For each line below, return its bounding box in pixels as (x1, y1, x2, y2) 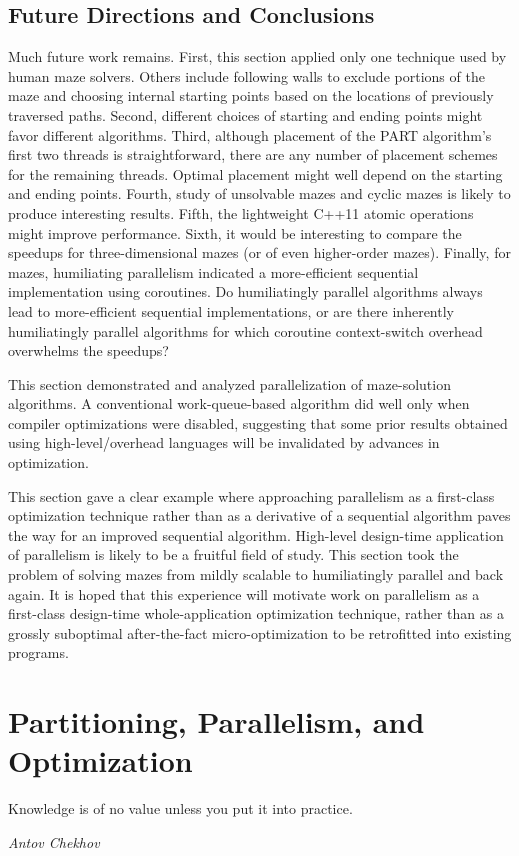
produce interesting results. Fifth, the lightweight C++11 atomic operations (8, 202, 474, 223)
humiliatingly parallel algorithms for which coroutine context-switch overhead (8, 320, 483, 341)
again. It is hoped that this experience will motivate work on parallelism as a (8, 583, 480, 604)
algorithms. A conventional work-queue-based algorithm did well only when (8, 393, 470, 414)
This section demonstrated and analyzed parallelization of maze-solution (8, 373, 451, 394)
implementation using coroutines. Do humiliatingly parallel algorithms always (8, 281, 483, 302)
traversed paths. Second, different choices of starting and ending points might (8, 104, 483, 125)
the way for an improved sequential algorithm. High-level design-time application (8, 524, 504, 545)
